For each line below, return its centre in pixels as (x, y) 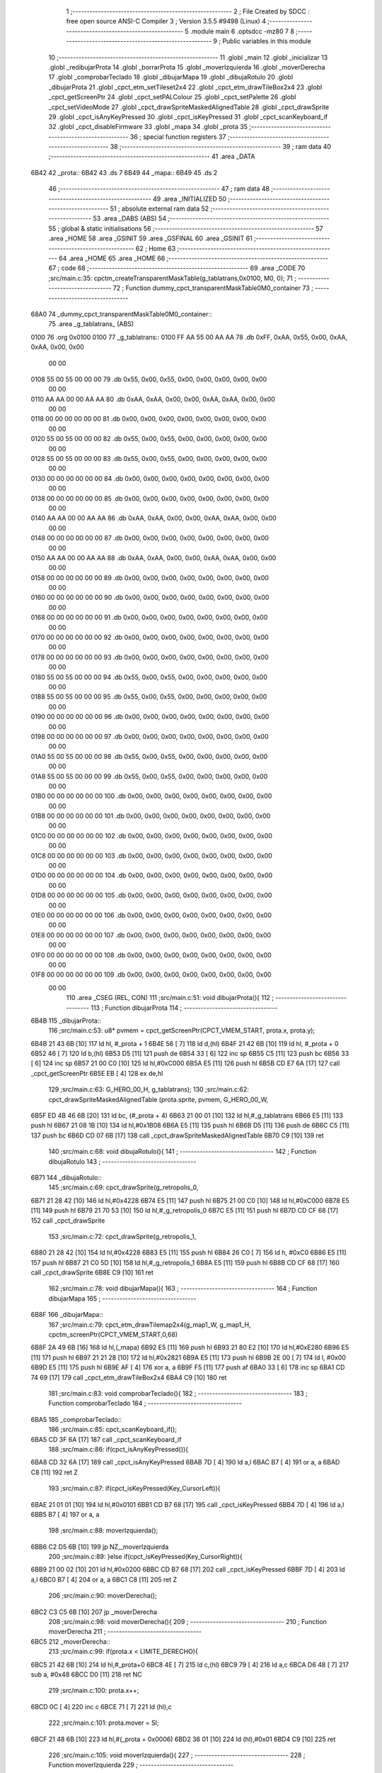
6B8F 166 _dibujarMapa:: (67, 1315)
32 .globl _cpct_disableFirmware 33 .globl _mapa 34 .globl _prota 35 (148, 127)
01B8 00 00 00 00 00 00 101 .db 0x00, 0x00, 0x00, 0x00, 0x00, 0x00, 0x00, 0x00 (151, 816)
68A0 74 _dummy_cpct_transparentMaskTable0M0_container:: (121, 314)
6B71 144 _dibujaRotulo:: (66, 1177)
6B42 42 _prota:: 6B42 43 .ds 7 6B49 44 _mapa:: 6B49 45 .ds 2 (124, 172)
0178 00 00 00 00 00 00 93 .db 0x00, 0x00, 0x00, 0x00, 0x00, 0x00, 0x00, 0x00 (150, 657)
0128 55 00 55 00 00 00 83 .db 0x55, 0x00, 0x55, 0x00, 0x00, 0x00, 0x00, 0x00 (149, 459)
